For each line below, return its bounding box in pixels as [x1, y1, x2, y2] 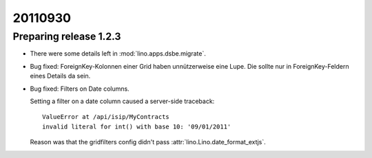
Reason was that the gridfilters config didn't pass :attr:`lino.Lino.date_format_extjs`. [30, 138, 267, 146]
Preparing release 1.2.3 [12, 30, 121, 43]
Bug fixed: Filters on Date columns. [30, 84, 130, 93]
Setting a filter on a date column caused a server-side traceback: [30, 97, 215, 105]
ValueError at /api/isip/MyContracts [42, 113, 170, 121]
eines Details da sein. [30, 72, 91, 80]
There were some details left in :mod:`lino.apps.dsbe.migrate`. [30, 49, 206, 58]
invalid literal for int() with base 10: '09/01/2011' [42, 122, 231, 131]
